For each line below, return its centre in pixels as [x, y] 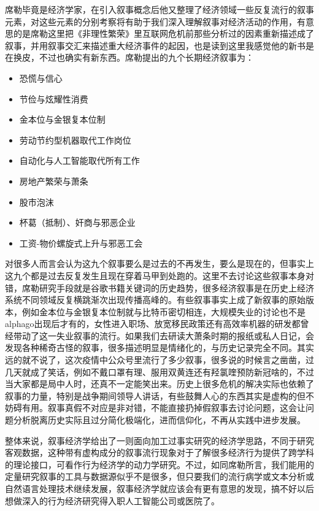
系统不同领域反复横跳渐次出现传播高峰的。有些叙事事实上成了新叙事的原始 [155, 300]
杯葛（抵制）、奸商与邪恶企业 [77, 222]
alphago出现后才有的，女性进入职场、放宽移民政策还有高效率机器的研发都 [153, 324]
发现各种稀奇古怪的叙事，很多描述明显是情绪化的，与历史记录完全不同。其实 [159, 348]
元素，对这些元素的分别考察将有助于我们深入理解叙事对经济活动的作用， [151, 21]
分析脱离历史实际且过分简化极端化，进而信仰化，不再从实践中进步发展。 [159, 420]
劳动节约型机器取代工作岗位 [75, 140]
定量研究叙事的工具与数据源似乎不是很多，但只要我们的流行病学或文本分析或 [159, 476]
